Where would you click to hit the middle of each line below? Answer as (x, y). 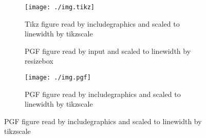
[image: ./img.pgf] (58, 78)
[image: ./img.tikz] (60, 7)
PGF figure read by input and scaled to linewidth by (108, 51)
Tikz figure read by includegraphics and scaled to (102, 23)
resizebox (39, 61)
